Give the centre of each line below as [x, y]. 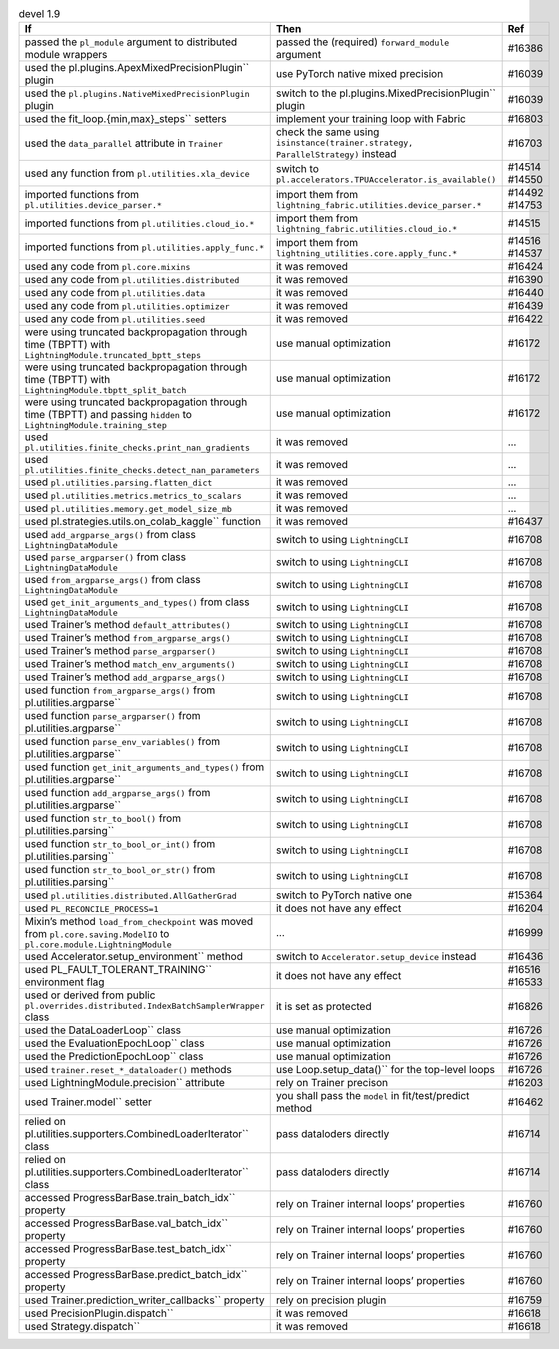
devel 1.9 [39, 14]
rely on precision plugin [331, 1300]
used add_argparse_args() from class [110, 535]
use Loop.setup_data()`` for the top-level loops [385, 1070]
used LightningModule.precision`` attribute [124, 1083]
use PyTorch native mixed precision [359, 74]
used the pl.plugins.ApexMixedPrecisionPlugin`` [137, 68]
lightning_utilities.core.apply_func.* [366, 253]
